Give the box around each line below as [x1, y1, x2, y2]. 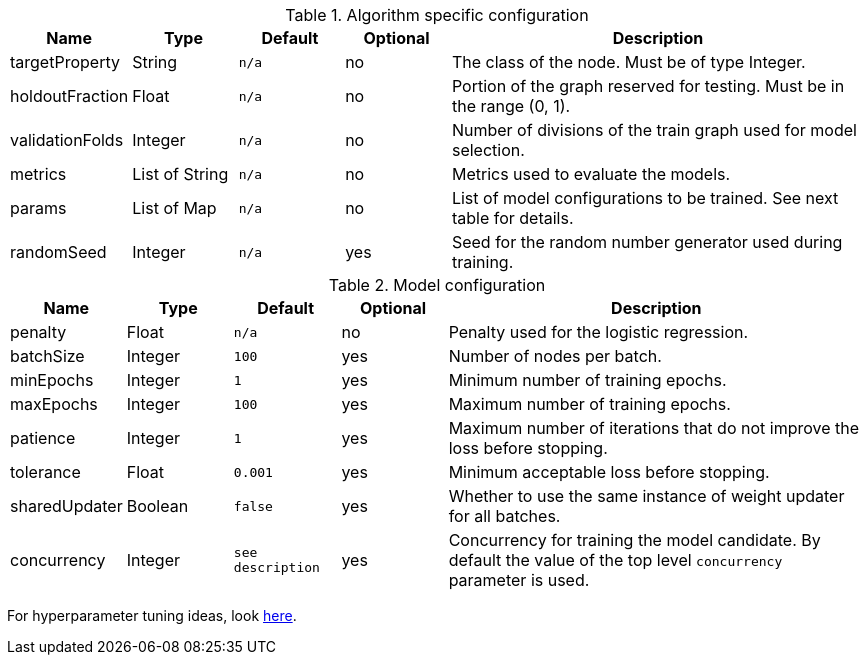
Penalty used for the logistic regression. [448, 322, 749, 342]
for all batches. [448, 506, 561, 526]
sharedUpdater [10, 496, 123, 516]
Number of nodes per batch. [448, 346, 662, 366]
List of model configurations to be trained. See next [451, 188, 839, 208]
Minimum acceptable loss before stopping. [448, 462, 770, 482]
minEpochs [10, 370, 94, 390]
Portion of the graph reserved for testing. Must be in [451, 76, 845, 96]
